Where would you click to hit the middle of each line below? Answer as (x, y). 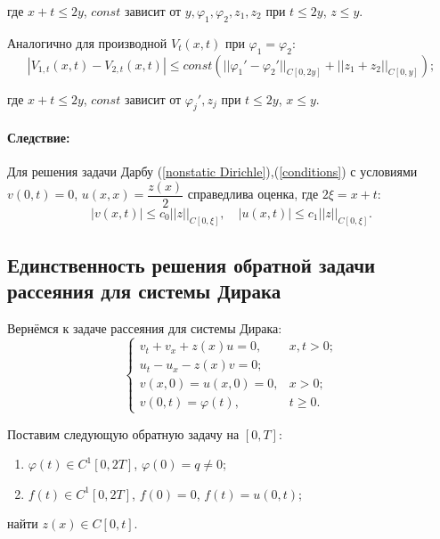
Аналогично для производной (87, 42)
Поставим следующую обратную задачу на (123, 433)
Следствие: (39, 137)
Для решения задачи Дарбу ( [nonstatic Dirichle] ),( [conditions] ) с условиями (212, 171)
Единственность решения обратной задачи (191, 265)
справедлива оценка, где (253, 194)
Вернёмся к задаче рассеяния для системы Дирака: (145, 328)
